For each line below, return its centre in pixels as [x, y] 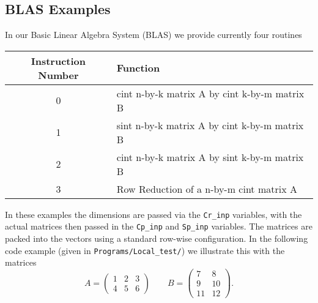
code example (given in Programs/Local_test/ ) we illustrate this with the [145, 250]
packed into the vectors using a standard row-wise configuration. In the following [157, 238]
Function [138, 68]
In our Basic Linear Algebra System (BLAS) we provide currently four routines [153, 35]
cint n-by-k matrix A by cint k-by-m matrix [210, 93]
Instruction [58, 61]
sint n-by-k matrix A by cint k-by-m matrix [210, 125]
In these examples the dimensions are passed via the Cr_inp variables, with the [153, 214]
